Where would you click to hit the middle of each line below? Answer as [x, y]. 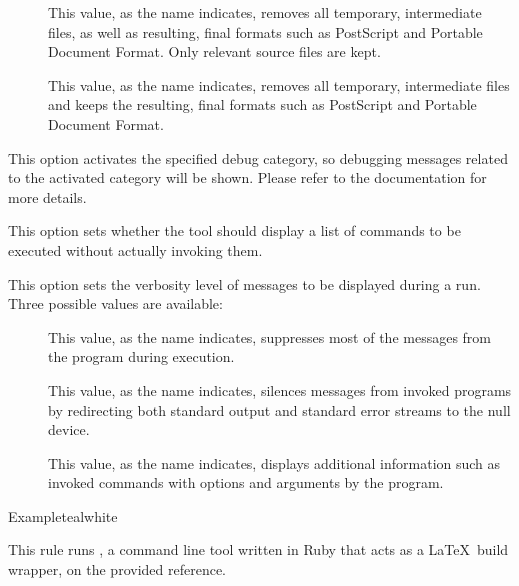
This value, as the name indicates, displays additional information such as [274, 462]
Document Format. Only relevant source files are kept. [214, 51]
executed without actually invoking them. [135, 249]
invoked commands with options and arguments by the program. [246, 482]
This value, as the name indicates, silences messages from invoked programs [280, 389]
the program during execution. [141, 356]
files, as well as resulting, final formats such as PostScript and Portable [265, 31]
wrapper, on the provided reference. [117, 569]
